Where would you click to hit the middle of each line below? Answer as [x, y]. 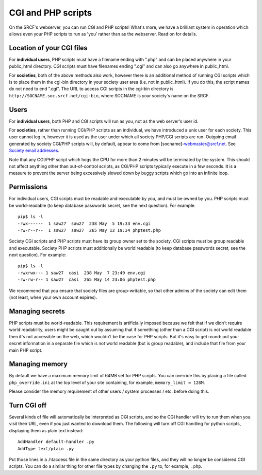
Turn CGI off [28, 405]
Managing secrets [37, 311]
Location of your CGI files [48, 48]
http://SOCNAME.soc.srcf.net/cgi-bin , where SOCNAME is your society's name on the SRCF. [109, 95]
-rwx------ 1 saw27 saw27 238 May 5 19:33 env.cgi [84, 223]
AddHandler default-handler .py [56, 442]
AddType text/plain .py [46, 448]
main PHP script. [26, 350]
